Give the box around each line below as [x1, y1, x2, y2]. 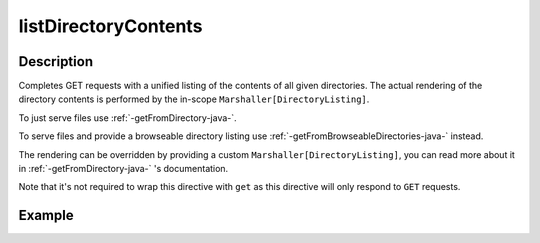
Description [18, 53, 94, 70]
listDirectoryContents [18, 15, 203, 37]
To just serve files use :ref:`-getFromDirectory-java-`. [18, 111, 237, 124]
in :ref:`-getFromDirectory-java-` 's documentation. [18, 163, 229, 175]
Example [18, 207, 74, 224]
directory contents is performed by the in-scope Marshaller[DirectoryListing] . [18, 93, 370, 105]
